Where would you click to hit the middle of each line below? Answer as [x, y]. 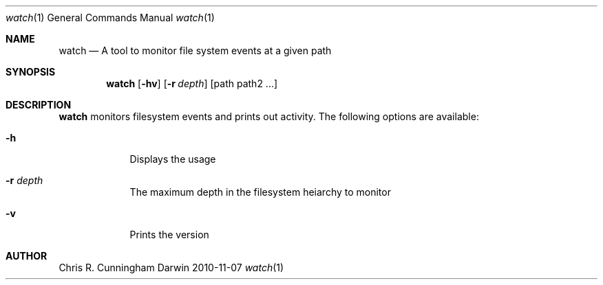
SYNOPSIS [31, 72]
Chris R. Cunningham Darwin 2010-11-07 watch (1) [171, 267]
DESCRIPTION [39, 105]
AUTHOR [27, 256]
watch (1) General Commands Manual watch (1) [110, 18]
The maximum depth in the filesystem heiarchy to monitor [260, 192]
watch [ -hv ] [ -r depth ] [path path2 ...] [192, 83]
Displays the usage [173, 159]
